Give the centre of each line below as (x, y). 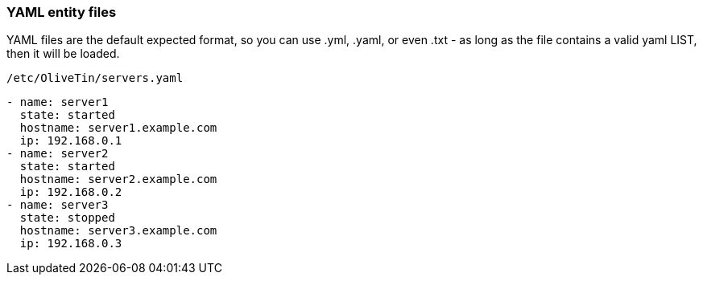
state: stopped (67, 218)
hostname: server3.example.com (118, 231)
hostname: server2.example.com (118, 179)
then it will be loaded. (63, 54)
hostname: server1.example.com (118, 128)
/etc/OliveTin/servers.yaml (95, 78)
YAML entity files (62, 12)
